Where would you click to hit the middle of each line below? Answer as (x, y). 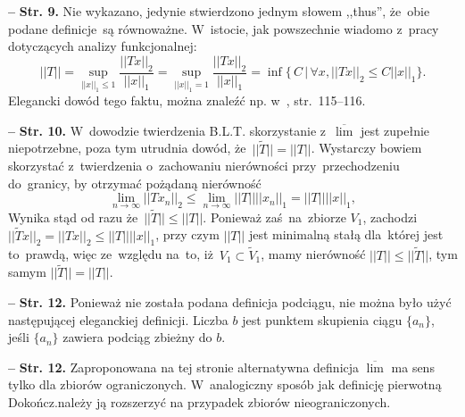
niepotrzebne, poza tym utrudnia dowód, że (127, 148)
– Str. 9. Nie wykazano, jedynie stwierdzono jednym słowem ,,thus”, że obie (219, 11)
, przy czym (187, 234)
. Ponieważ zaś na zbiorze (274, 217)
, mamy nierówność (313, 254)
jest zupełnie (395, 130)
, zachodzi (390, 217)
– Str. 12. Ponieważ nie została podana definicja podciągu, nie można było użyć (230, 302)
